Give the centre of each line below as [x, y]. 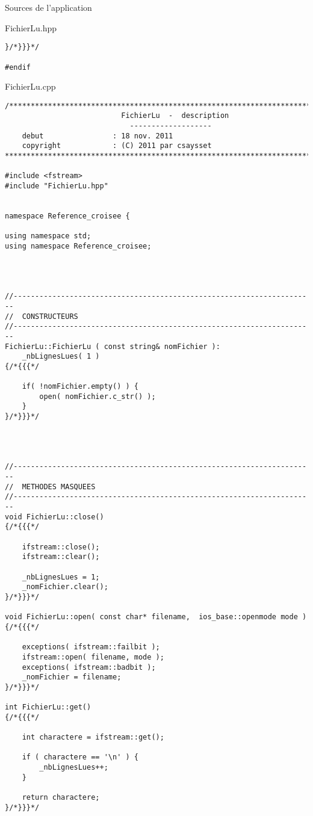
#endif [18, 67]
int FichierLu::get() [48, 707]
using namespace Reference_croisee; [78, 246]
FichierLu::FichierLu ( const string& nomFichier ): [113, 346]
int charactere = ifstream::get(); [93, 737]
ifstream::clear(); [61, 557]
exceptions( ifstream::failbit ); [91, 647]
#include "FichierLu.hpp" [57, 186]
